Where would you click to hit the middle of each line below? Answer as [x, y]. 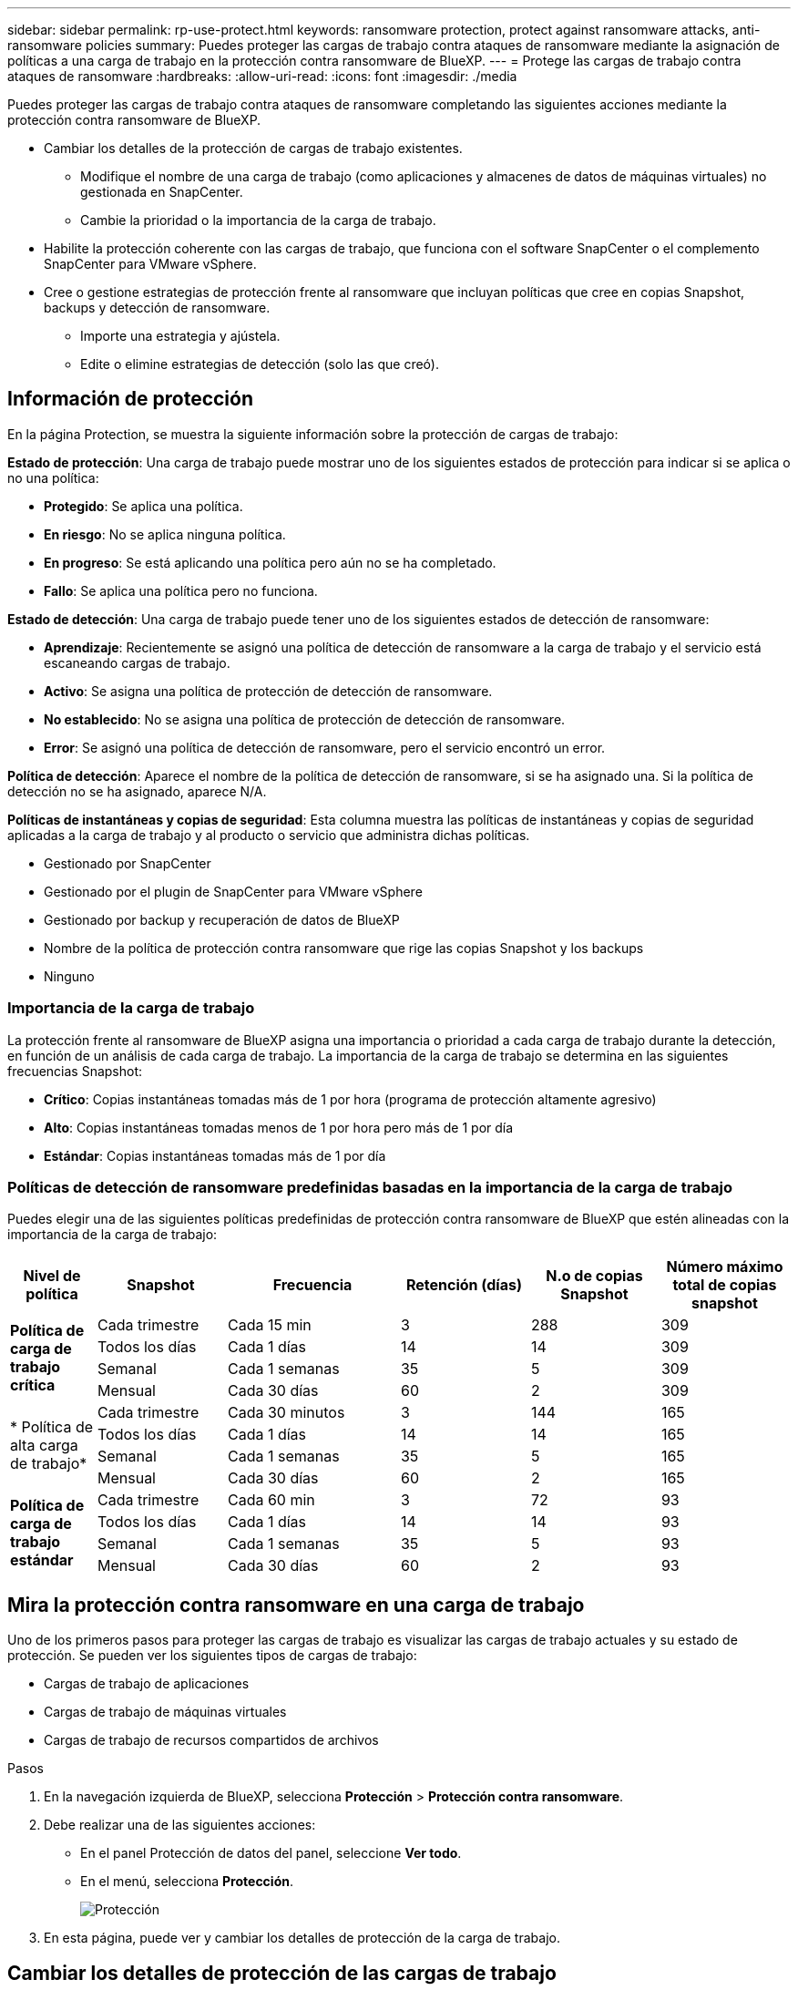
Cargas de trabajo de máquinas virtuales [165, 1712]
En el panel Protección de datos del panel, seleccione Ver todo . [271, 1853]
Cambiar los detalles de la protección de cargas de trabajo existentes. [253, 148]
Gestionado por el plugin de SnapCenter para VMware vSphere [233, 891]
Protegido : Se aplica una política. [143, 506]
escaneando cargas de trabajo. [137, 662]
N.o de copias [594, 1276]
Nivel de [52, 1276]
